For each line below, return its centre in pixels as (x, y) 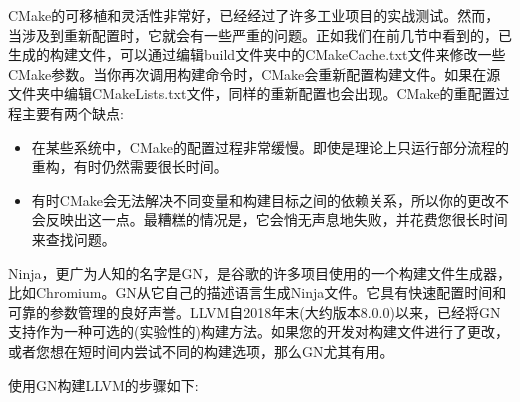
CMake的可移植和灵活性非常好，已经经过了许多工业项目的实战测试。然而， (254, 15)
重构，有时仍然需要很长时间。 (129, 166)
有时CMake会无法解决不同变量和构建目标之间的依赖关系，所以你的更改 (263, 199)
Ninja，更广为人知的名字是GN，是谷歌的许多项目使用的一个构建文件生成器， (259, 272)
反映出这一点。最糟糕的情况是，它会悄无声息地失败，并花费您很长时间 (276, 219)
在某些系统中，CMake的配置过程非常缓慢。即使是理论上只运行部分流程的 (270, 146)
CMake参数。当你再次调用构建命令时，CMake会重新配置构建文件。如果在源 (254, 73)
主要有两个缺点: (72, 112)
